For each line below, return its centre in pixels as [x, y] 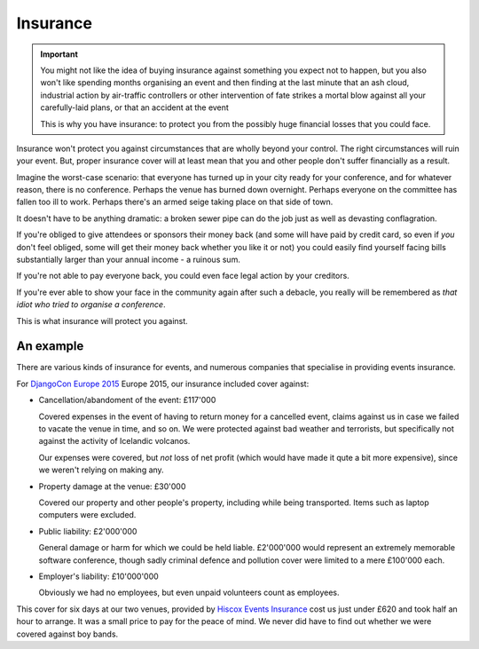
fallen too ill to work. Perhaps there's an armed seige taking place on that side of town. [175, 202]
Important [59, 54]
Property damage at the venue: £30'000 [112, 486]
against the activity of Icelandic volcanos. [114, 441]
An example [50, 346]
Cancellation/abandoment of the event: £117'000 [127, 400]
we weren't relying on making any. [101, 470]
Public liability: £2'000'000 [88, 531]
